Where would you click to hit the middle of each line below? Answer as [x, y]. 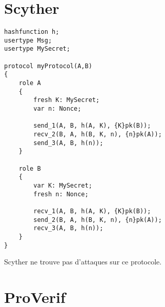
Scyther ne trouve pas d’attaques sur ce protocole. [83, 262]
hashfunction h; [32, 32]
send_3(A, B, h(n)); [68, 143]
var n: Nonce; [57, 109]
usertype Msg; [28, 40]
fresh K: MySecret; [67, 100]
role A [30, 83]
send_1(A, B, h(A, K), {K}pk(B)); [92, 126]
